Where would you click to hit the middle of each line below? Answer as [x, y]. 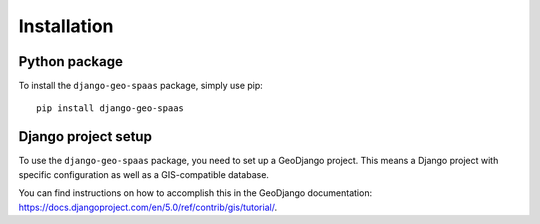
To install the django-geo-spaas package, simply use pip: [141, 86]
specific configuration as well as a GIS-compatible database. [144, 174]
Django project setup [85, 136]
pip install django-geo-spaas [110, 108]
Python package [71, 61]
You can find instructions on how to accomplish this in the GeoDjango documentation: [195, 193]
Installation [66, 26]
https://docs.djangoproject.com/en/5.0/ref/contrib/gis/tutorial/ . [148, 207]
